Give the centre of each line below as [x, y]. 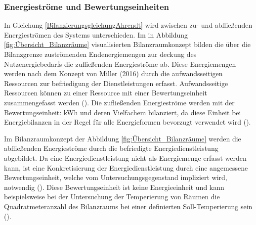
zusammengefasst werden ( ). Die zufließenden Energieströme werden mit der [119, 102]
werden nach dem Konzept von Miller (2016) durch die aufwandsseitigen [113, 73]
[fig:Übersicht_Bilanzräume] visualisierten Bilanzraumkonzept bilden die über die [128, 44]
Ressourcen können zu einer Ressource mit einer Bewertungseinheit [106, 93]
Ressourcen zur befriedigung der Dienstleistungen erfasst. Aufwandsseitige [116, 83]
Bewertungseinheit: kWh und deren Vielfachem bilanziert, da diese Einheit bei [123, 112]
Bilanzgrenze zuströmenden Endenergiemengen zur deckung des [100, 54]
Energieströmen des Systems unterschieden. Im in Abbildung [96, 34]
